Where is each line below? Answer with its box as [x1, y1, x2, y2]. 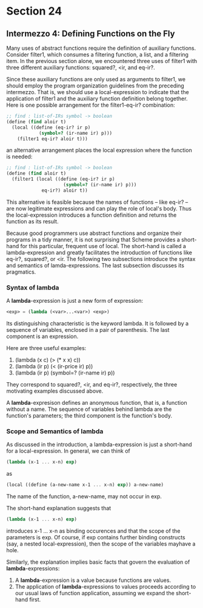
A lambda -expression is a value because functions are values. [15, 576, 171, 584]
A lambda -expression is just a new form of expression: [6, 297, 144, 305]
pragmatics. [6, 268, 36, 275]
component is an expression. [6, 333, 79, 340]
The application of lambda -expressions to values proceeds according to [15, 583, 196, 590]
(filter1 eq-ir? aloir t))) [17, 135, 88, 142]
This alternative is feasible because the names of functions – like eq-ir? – [6, 198, 188, 206]
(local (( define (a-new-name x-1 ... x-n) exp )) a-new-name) [6, 482, 164, 488]
